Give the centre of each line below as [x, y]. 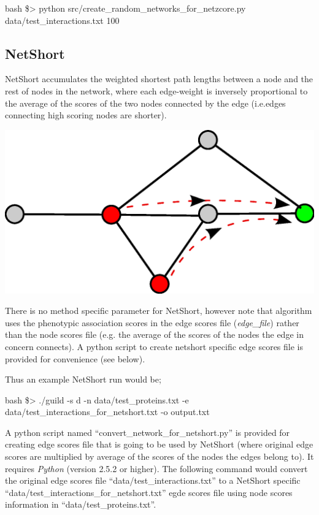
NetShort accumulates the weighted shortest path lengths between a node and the [159, 79]
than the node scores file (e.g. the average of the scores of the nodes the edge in [154, 334]
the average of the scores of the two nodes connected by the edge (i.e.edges [145, 103]
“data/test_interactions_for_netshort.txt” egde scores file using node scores [149, 492]
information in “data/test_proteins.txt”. [81, 504]
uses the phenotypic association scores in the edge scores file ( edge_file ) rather [152, 322]
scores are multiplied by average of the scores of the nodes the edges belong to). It [159, 456]
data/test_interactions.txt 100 [62, 20]
